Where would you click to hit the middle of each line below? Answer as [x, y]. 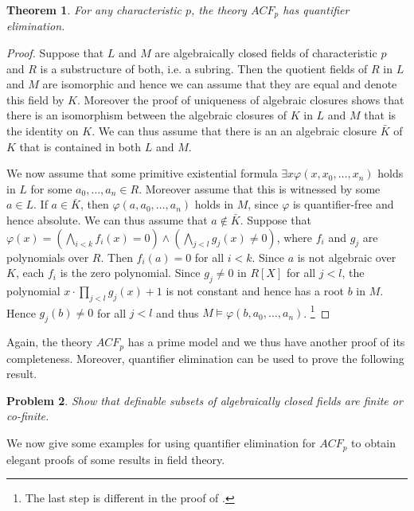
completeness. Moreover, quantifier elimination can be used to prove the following [205, 358]
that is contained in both [80, 146]
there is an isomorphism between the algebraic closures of [147, 115]
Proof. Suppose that [55, 53]
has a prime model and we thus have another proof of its [266, 342]
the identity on [43, 131]
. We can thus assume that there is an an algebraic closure [234, 131]
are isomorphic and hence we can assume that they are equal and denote [220, 84]
